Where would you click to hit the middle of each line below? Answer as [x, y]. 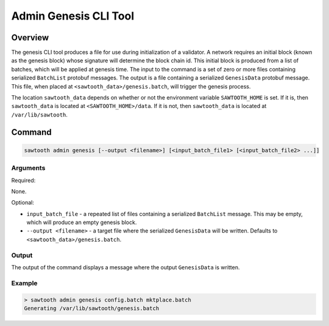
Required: [23, 180]
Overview [30, 38]
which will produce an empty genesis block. [82, 222]
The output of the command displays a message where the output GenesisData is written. [126, 267]
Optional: [23, 203]
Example [24, 283]
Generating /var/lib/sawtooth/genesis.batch [92, 308]
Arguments [28, 168]
